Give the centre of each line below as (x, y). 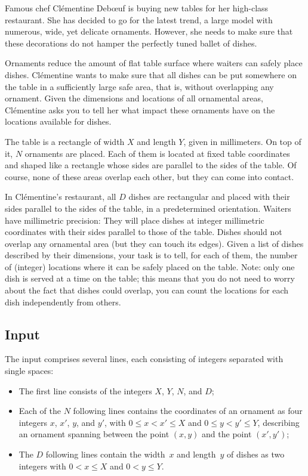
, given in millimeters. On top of (242, 141)
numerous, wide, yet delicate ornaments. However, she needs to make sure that (149, 31)
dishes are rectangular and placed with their (209, 197)
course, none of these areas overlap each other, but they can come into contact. (150, 176)
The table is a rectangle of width (65, 141)
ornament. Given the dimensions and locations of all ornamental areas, (134, 98)
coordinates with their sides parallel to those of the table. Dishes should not (144, 232)
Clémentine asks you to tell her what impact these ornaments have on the (140, 109)
